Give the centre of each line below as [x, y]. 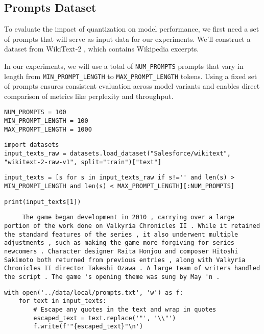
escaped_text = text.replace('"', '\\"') [105, 318]
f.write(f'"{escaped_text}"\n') [88, 327]
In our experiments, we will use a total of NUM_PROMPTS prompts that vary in [124, 66]
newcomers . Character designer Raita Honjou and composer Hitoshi [121, 252]
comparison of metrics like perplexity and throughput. [89, 96]
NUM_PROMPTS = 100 [35, 112]
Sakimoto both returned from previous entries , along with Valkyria [125, 260]
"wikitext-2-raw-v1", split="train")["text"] [83, 162]
